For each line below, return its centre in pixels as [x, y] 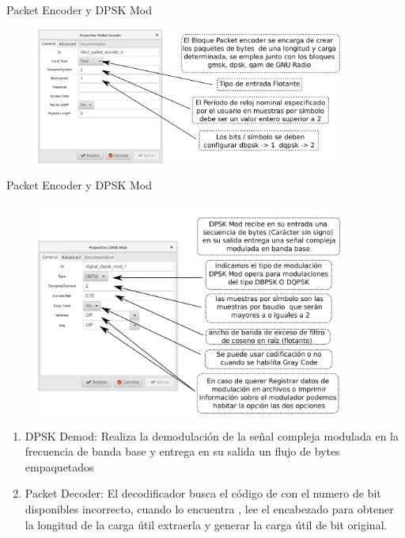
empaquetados [59, 466]
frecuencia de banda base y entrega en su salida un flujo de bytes [182, 451]
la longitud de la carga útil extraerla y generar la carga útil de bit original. [206, 524]
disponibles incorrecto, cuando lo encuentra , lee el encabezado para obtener [209, 508]
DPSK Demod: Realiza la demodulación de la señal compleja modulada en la [212, 435]
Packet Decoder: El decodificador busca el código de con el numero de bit [203, 493]
